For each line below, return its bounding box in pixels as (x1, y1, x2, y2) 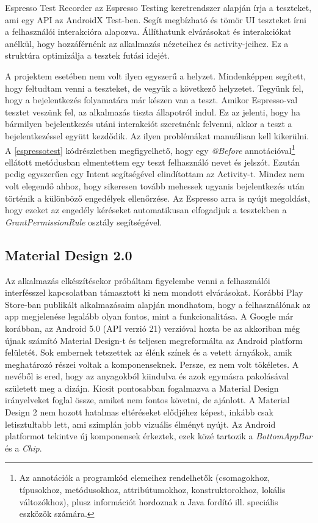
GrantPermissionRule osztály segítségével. (5, 215, 162, 228)
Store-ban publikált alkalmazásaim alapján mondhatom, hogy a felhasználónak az (5, 298, 311, 310)
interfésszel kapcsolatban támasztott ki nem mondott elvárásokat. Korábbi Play (5, 286, 303, 299)
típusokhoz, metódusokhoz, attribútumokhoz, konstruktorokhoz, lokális (19, 483, 286, 496)
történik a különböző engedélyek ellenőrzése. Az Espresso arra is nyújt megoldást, (5, 191, 310, 204)
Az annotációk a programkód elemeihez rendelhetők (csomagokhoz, (19, 471, 270, 484)
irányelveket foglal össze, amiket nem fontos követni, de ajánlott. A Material (5, 393, 290, 406)
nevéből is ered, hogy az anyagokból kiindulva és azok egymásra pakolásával (5, 370, 289, 382)
